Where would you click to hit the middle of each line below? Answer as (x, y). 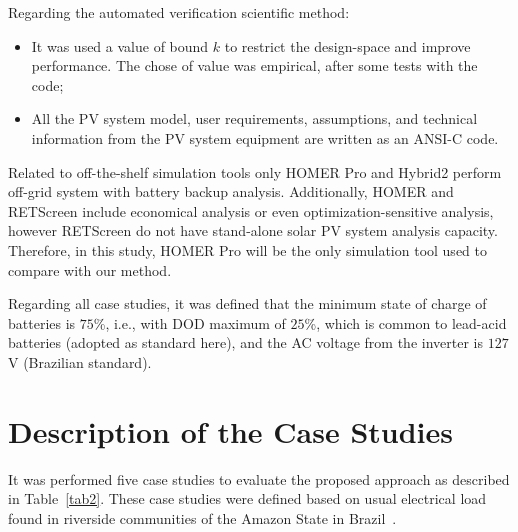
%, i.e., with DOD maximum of (189, 322)
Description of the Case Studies (230, 430)
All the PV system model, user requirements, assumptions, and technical (254, 118)
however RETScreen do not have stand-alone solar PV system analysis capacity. (253, 230)
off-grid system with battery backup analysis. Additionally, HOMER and (231, 191)
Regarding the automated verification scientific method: (179, 12)
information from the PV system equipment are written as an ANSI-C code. (265, 137)
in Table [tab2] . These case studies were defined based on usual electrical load (247, 498)
